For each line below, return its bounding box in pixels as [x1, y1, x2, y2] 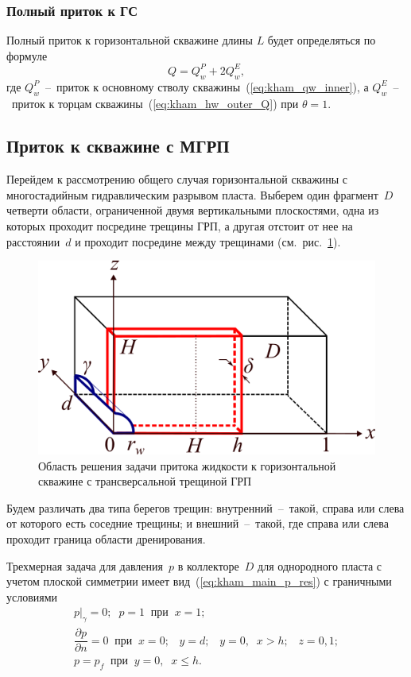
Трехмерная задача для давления [6, 557, 163, 574]
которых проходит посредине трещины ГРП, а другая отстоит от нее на [6, 218, 353, 234]
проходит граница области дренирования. [6, 531, 206, 547]
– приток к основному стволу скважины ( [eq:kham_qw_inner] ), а [45, 78, 369, 95]
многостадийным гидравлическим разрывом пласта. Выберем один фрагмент [6, 186, 378, 203]
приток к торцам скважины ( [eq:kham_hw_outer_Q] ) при [11, 95, 299, 111]
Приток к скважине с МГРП [6, 133, 230, 158]
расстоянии [6, 233, 60, 250]
